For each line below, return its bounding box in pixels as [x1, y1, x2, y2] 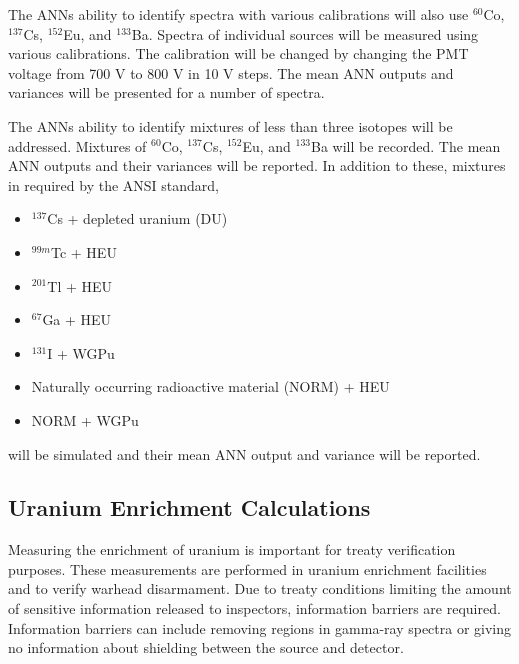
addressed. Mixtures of [8, 135, 147, 156]
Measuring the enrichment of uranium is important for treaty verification [8, 539, 456, 560]
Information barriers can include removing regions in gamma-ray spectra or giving [8, 617, 512, 638]
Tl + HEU [47, 275, 113, 296]
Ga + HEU [42, 309, 112, 330]
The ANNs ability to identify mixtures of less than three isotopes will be [8, 115, 453, 136]
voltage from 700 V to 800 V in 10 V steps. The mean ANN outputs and [8, 62, 454, 83]
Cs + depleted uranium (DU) [47, 208, 228, 229]
